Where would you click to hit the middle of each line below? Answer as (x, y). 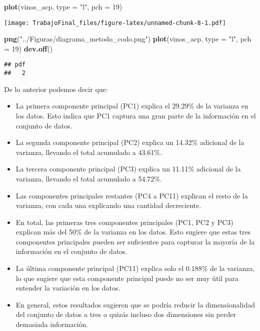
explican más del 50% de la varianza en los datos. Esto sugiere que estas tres (133, 232)
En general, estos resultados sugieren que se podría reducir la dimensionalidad (135, 304)
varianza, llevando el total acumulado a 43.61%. (89, 152)
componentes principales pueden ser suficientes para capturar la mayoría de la (135, 241)
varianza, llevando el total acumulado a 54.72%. (89, 178)
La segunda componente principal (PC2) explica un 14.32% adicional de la (130, 142)
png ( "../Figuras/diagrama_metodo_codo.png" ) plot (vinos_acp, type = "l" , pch (128, 39)
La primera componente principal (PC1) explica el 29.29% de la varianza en (132, 106)
